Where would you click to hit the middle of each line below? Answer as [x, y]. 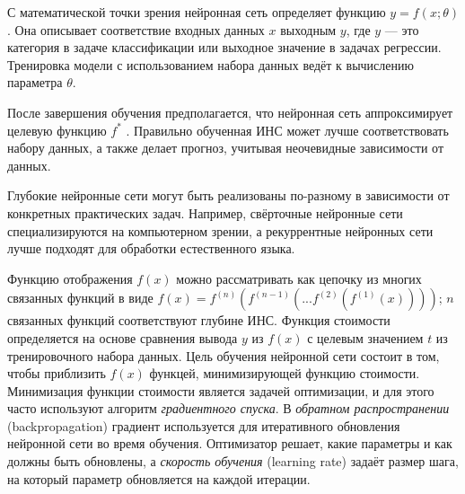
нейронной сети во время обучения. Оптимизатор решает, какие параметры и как [230, 443]
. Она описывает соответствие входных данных [136, 29]
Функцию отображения [70, 278]
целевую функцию [57, 130]
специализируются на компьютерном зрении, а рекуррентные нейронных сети [220, 230]
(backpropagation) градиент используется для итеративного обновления [204, 425]
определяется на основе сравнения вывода [123, 337]
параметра [35, 82]
